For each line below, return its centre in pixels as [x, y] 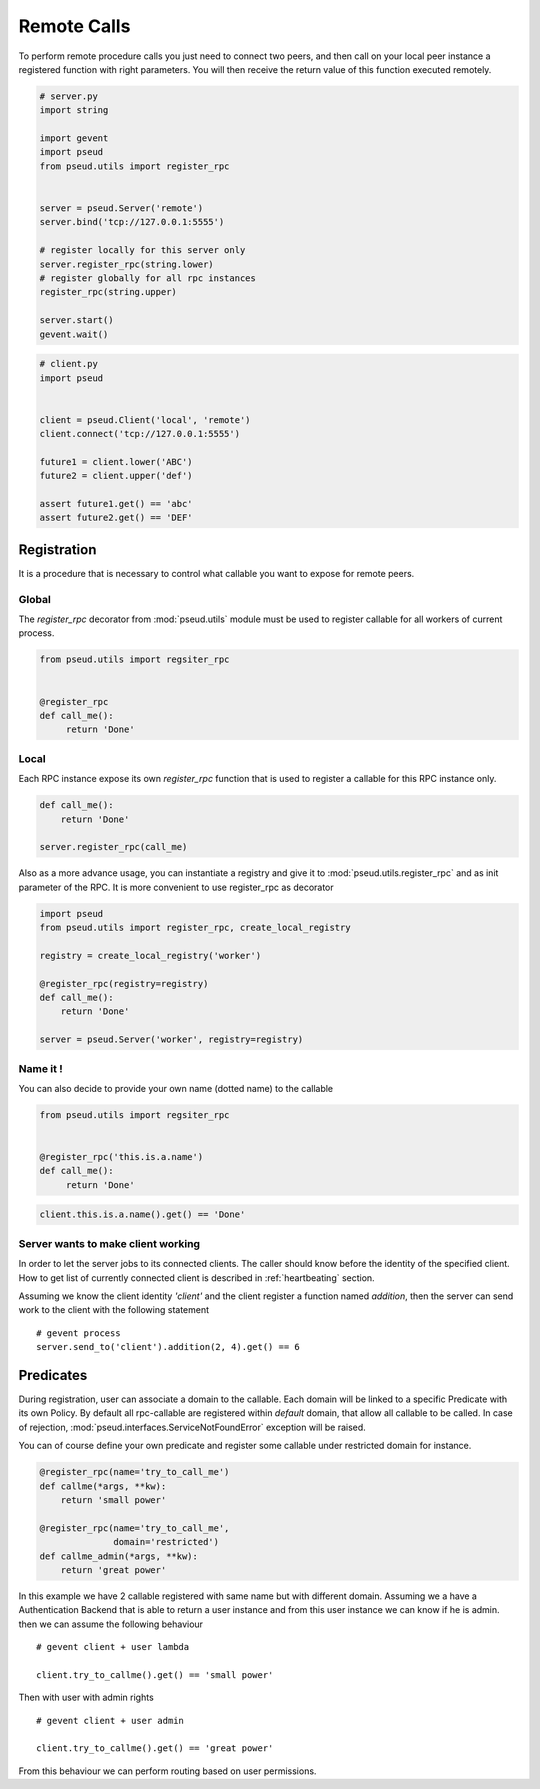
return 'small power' [113, 1499]
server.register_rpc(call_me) [113, 847]
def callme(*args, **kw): [103, 1486]
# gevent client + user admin [110, 1720]
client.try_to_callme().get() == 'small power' [155, 1674]
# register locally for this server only [142, 250]
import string [74, 110]
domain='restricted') [166, 1542]
